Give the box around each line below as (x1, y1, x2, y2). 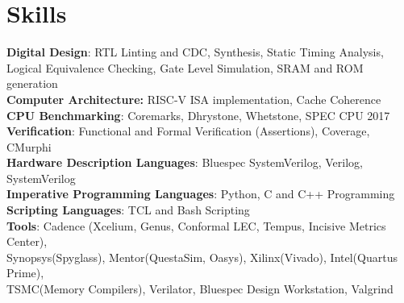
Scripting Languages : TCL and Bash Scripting (6, 201, 250, 218)
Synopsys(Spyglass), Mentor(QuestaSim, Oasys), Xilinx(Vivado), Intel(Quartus (6, 248, 398, 265)
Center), (6, 233, 48, 250)
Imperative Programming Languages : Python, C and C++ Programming (6, 185, 395, 202)
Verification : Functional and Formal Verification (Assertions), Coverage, (6, 122, 370, 139)
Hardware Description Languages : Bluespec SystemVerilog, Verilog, (6, 154, 363, 171)
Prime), (6, 264, 44, 281)
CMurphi (6, 138, 52, 155)
